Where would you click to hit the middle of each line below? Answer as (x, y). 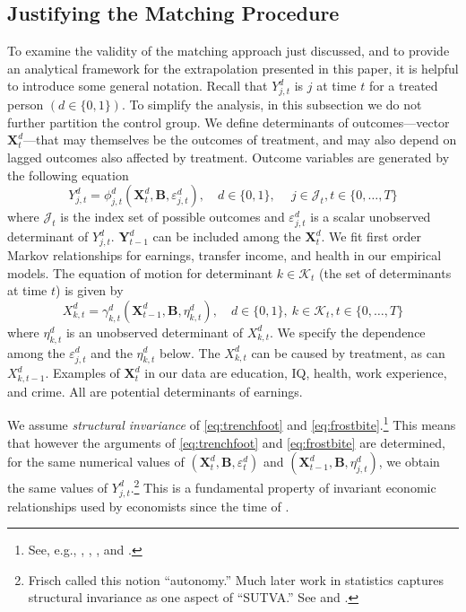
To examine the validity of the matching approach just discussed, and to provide (229, 51)
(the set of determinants (385, 272)
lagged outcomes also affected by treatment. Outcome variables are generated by (229, 157)
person (26, 105)
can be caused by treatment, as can (348, 352)
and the (112, 352)
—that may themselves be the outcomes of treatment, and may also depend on (240, 140)
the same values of (58, 487)
